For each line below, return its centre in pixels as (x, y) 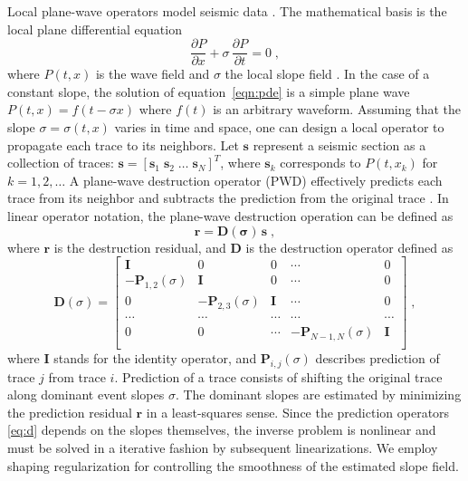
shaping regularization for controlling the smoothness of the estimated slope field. (233, 465)
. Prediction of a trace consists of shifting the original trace (278, 376)
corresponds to (320, 163)
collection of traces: (61, 163)
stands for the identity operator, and (155, 357)
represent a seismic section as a (339, 144)
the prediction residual (70, 412)
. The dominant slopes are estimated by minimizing (318, 394)
